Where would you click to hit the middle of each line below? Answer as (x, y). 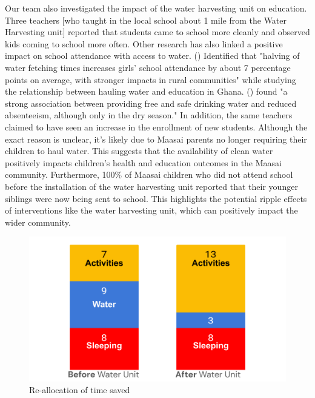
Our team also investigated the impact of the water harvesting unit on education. (156, 8)
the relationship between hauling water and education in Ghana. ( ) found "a (146, 91)
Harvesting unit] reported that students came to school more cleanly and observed (157, 32)
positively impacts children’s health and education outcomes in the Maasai (143, 162)
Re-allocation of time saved (80, 390)
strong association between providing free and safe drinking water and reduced (151, 103)
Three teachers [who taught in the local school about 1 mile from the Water (146, 20)
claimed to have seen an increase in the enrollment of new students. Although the (156, 126)
